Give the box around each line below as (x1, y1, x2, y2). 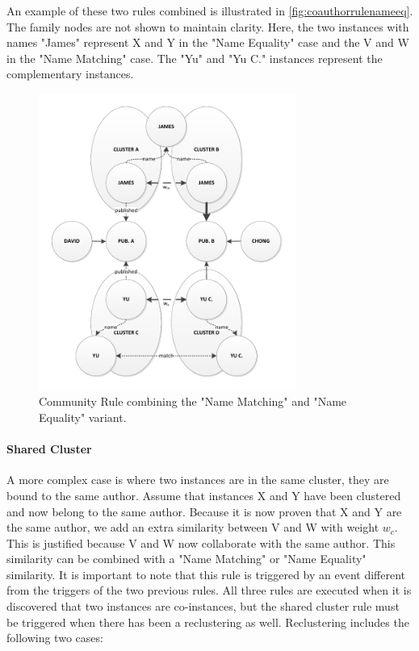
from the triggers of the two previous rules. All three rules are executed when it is (6, 582, 412, 599)
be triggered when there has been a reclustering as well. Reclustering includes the (6, 613, 409, 630)
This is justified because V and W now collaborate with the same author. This (6, 534, 396, 551)
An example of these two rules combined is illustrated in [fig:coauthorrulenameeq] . (6, 2, 413, 19)
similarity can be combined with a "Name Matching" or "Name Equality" (6, 550, 367, 567)
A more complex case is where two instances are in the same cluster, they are (6, 471, 389, 488)
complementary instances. (6, 65, 134, 82)
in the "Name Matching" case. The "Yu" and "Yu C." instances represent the (6, 49, 383, 66)
